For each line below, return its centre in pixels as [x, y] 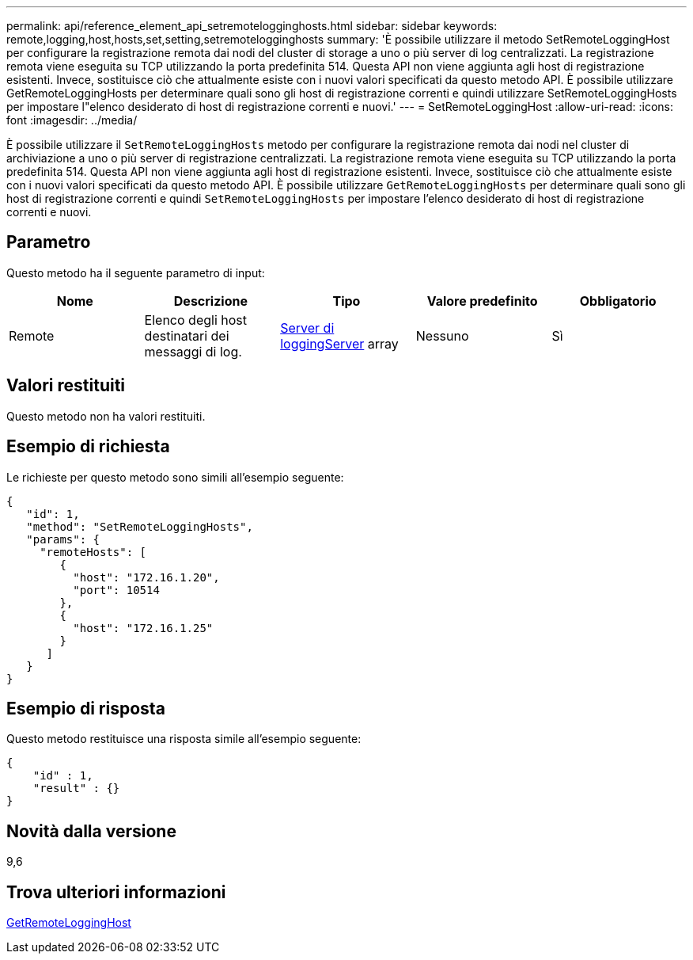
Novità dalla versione [91, 831]
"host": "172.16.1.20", [146, 577]
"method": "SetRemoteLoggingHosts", [140, 526]
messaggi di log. [193, 351]
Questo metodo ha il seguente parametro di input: [136, 272]
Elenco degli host [196, 320]
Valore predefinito [482, 301]
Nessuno [442, 335]
